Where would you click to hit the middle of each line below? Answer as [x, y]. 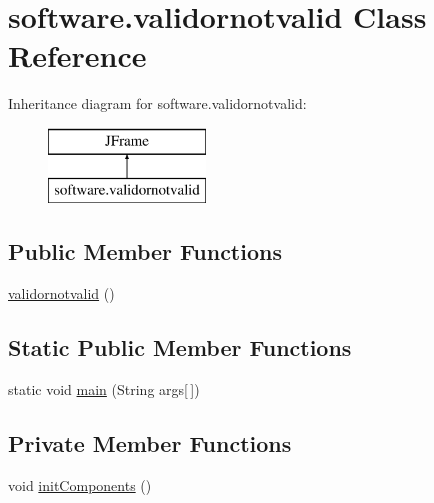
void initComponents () [80, 484]
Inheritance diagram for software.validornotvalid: [157, 103]
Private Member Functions [150, 443]
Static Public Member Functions [180, 347]
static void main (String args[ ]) [104, 389]
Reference [77, 55]
